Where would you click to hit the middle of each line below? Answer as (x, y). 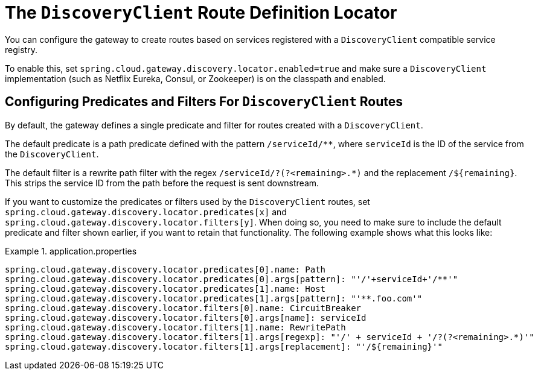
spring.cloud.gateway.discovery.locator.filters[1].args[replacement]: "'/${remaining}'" (224, 346)
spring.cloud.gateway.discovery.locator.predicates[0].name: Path (165, 269)
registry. (21, 49)
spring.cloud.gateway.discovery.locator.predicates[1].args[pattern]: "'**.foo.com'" (214, 298)
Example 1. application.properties (71, 251)
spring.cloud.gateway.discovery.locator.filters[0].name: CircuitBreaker (183, 308)
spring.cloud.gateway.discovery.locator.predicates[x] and (146, 212)
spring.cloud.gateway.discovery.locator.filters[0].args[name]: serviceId (186, 317)
